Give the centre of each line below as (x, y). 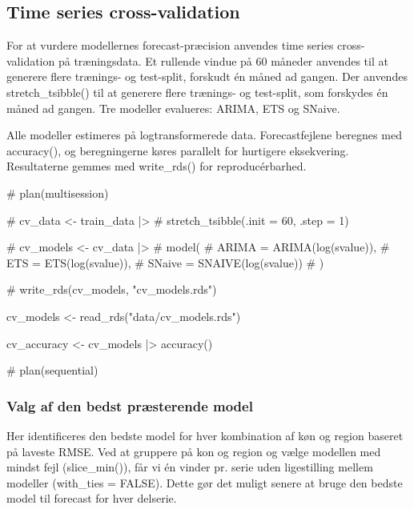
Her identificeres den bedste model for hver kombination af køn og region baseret (205, 435)
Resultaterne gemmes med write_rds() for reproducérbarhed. (157, 166)
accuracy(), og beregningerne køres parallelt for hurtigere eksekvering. (178, 150)
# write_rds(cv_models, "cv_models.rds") (112, 289)
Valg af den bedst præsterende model (130, 405)
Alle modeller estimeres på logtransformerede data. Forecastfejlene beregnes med (204, 135)
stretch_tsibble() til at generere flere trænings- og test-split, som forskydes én (197, 92)
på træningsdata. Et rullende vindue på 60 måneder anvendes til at (223, 60)
